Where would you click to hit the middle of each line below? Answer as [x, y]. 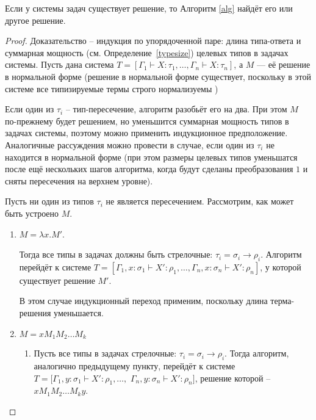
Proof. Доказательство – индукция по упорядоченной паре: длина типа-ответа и [153, 41]
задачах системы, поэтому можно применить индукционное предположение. [146, 133]
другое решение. [35, 20]
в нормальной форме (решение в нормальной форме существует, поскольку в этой [158, 76]
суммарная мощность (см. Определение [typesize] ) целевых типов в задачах [147, 52]
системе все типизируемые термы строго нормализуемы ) [112, 88]
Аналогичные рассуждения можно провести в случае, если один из [130, 144]
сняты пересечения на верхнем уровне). [79, 180]
